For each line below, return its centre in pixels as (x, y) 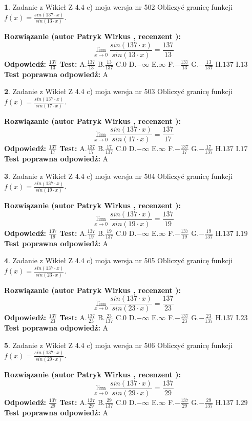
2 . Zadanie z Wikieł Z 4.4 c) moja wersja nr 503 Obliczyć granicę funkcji (118, 91)
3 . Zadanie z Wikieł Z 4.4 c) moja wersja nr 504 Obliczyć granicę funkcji (118, 176)
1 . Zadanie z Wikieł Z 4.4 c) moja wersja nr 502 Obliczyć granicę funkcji (118, 7)
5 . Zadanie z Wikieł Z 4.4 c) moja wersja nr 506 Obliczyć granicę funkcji (118, 345)
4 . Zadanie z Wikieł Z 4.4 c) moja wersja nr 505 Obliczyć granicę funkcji (118, 260)
